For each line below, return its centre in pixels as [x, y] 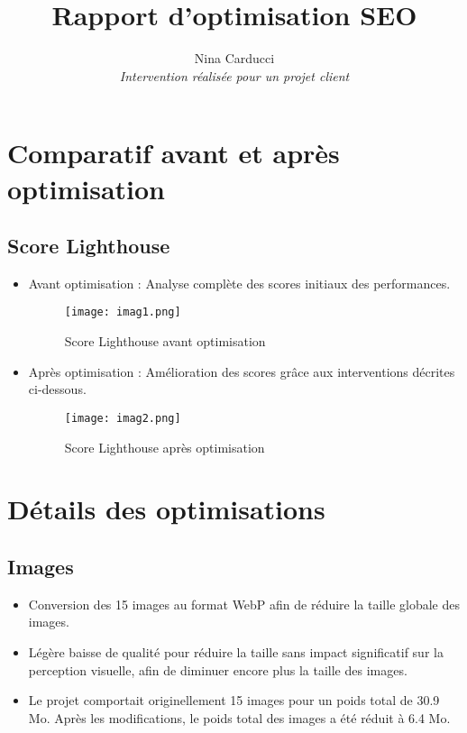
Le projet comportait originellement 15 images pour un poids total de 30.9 [234, 700]
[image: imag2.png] [123, 418]
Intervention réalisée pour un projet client [234, 75]
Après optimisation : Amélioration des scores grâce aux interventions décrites [242, 371]
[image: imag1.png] [123, 312]
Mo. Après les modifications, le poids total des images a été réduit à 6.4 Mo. [239, 717]
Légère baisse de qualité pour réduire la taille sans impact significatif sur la [236, 651]
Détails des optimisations [166, 509]
